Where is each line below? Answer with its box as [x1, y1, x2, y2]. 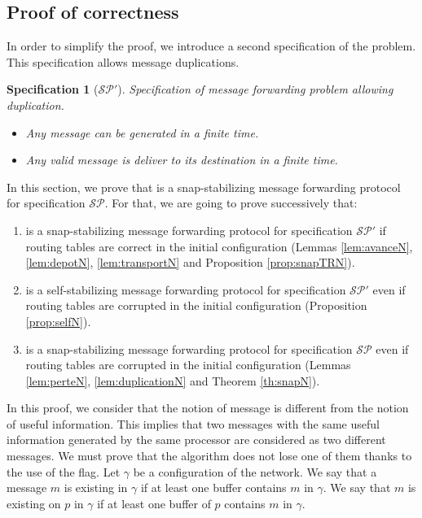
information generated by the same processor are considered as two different [7, 431, 386, 448]
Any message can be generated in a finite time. [25, 124, 259, 141]
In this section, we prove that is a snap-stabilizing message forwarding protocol [7, 178, 401, 195]
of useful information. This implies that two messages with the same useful [7, 415, 380, 432]
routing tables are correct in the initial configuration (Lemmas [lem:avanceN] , [25, 237, 413, 255]
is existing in [64, 479, 128, 496]
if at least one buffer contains [140, 479, 287, 496]
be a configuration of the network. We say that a [133, 463, 377, 480]
